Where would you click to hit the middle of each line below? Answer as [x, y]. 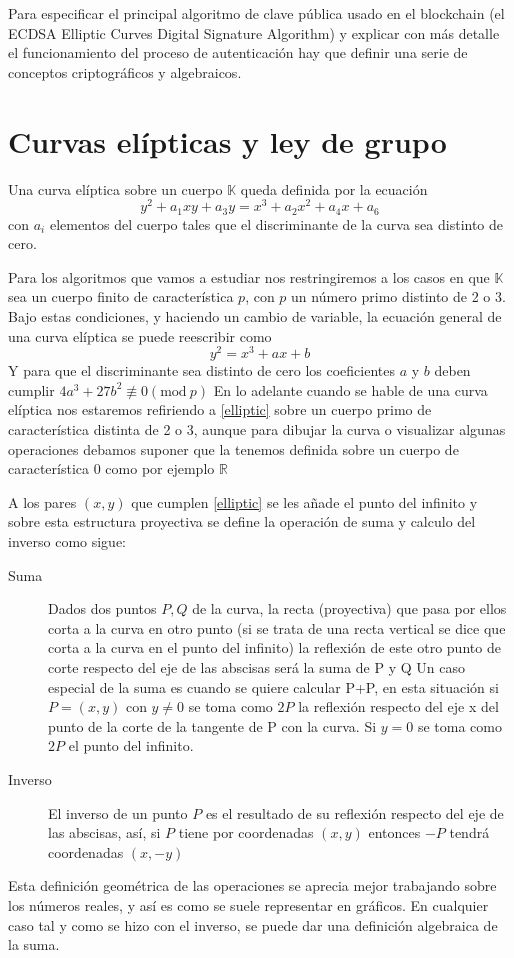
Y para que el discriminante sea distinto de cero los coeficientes [202, 370]
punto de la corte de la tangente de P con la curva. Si [212, 725]
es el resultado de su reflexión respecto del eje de [354, 812]
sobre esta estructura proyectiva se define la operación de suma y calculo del [242, 521]
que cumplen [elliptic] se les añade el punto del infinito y [304, 501]
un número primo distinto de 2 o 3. [398, 296]
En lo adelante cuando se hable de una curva [350, 389]
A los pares [42, 501]
